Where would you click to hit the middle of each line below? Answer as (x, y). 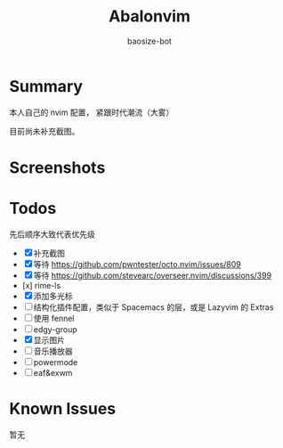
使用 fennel (54, 318)
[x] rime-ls (41, 285)
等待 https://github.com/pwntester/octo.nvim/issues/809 (137, 264)
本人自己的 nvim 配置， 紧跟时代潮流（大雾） (92, 112)
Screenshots (57, 167)
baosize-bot (150, 41)
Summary (46, 86)
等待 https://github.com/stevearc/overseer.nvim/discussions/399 (153, 275)
